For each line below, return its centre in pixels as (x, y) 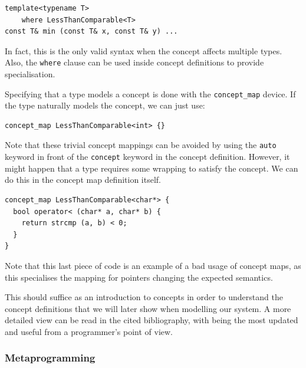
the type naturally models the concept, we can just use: (105, 105)
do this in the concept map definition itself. (83, 180)
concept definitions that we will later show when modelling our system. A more (148, 308)
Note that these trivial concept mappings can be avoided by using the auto (141, 145)
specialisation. (30, 74)
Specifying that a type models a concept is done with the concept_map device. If (150, 93)
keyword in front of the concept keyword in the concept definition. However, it (147, 157)
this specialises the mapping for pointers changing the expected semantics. (139, 277)
